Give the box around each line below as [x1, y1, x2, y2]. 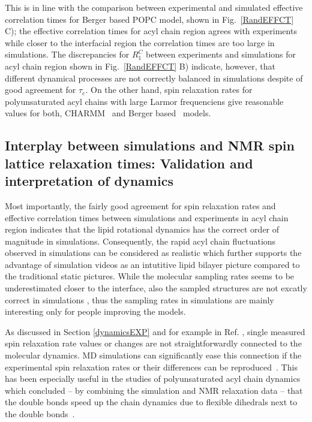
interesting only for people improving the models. [5, 305, 186, 318]
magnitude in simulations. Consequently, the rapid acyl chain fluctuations [5, 234, 276, 247]
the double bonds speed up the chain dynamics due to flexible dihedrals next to [5, 396, 298, 408]
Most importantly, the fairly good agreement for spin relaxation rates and [5, 199, 276, 212]
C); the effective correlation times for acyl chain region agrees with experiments [5, 25, 297, 37]
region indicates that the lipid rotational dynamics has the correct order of [5, 223, 280, 236]
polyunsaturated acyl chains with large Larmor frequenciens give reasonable [5, 95, 284, 107]
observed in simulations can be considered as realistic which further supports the [5, 246, 302, 259]
